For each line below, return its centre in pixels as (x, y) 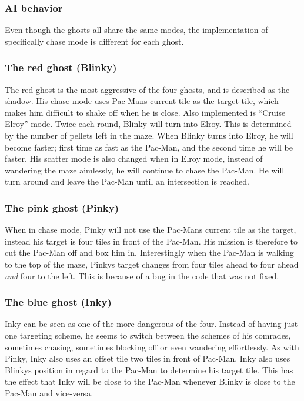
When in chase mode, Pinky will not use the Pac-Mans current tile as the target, (151, 230)
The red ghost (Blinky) (61, 67)
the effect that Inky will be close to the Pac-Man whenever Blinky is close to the (150, 381)
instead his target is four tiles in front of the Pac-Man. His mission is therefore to (151, 241)
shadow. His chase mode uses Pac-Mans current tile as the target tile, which (142, 101)
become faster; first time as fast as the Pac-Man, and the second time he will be (149, 147)
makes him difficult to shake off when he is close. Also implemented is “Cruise (145, 112)
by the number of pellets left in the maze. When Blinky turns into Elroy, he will (149, 135)
